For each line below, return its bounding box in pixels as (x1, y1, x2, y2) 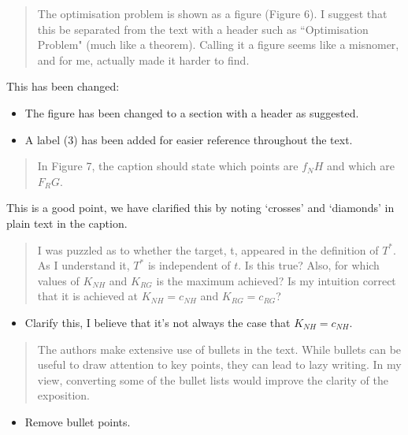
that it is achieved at (37, 288, 139, 304)
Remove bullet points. (24, 413, 131, 429)
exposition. (37, 387, 91, 403)
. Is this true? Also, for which (238, 257, 380, 273)
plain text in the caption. (6, 214, 128, 231)
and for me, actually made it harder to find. (37, 51, 250, 68)
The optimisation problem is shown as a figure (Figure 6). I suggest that (37, 6, 388, 21)
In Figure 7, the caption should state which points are (37, 158, 299, 174)
